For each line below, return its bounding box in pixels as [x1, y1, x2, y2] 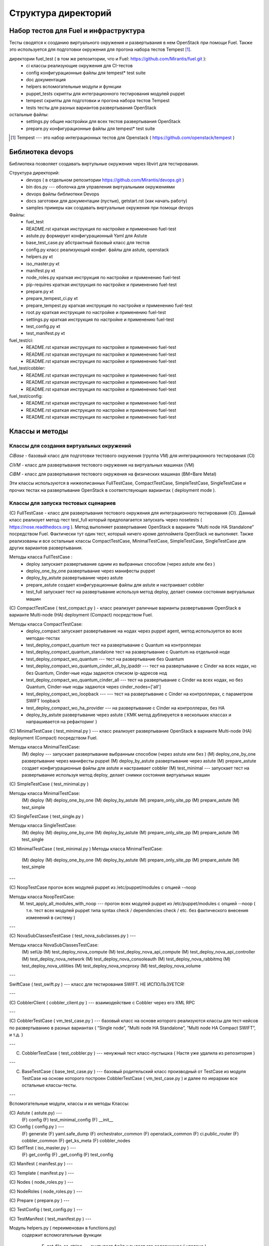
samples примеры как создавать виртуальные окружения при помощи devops [26, 205, 194, 211]
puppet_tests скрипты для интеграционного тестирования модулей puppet [26, 90, 185, 97]
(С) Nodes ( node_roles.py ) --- [9, 1179, 74, 1185]
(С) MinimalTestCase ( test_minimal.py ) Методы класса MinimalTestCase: [9, 845, 163, 852]
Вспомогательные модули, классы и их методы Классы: [9, 1100, 130, 1106]
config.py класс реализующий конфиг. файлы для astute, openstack [26, 247, 169, 253]
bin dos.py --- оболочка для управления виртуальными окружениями [26, 184, 175, 190]
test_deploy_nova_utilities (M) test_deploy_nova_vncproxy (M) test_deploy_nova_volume [21, 963, 201, 969]
